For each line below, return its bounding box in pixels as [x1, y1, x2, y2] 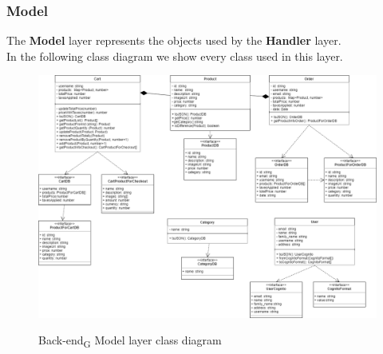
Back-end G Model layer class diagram [38, 332, 222, 350]
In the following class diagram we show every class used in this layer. [6, 47, 343, 64]
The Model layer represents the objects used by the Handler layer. [6, 32, 342, 49]
